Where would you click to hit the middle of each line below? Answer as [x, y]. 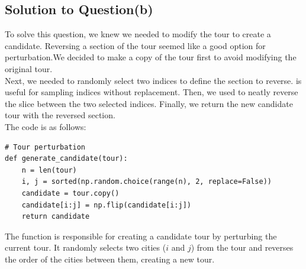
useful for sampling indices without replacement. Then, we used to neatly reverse [152, 92]
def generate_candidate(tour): [66, 159]
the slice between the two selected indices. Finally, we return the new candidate [149, 103]
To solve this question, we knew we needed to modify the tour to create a [138, 34]
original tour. [29, 68]
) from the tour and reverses [242, 247]
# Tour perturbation [45, 147]
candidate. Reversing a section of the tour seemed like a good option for [135, 45]
